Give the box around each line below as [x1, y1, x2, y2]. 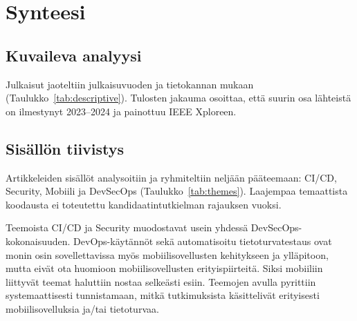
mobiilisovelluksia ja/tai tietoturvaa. [6, 301, 159, 315]
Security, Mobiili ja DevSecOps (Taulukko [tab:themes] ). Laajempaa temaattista [6, 184, 348, 198]
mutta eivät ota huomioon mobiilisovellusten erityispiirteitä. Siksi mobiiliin [6, 261, 323, 275]
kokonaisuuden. [6, 233, 71, 248]
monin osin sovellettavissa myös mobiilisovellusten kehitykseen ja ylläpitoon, [6, 247, 329, 262]
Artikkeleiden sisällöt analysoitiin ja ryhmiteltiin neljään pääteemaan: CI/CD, [6, 170, 337, 184]
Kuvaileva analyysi [6, 44, 142, 66]
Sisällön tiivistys [6, 137, 125, 159]
